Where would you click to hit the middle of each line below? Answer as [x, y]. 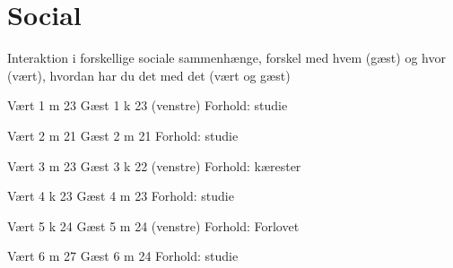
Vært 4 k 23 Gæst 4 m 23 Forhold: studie [121, 196]
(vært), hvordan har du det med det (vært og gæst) [149, 75]
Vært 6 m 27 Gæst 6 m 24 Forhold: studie [123, 256]
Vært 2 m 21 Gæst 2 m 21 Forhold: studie [123, 135]
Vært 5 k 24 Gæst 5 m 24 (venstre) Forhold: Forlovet [153, 225]
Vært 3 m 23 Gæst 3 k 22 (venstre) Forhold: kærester [154, 165]
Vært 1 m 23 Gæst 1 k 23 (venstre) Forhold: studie [148, 105]
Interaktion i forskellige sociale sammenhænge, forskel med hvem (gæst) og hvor [226, 58]
